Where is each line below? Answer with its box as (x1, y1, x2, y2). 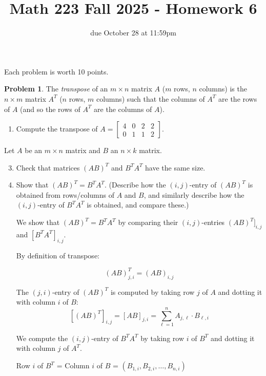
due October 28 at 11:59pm (90, 27, 176, 38)
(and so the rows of (20, 103, 80, 114)
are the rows (218, 93, 257, 104)
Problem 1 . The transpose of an (4, 83, 108, 94)
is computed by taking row (110, 286, 195, 297)
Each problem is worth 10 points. (4, 66, 109, 77)
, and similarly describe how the (144, 189, 244, 200)
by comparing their (118, 217, 178, 228)
